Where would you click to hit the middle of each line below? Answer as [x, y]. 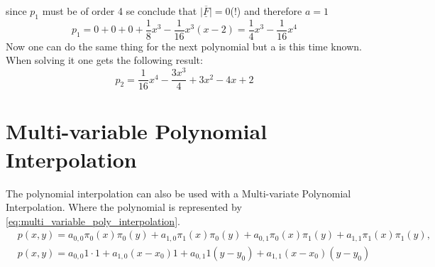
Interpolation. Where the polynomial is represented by [124, 207]
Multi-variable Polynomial [137, 131]
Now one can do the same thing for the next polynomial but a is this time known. [184, 46]
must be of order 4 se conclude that [120, 11]
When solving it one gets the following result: [104, 60]
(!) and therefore [266, 11]
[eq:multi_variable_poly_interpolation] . [93, 220]
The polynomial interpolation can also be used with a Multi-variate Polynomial [178, 193]
